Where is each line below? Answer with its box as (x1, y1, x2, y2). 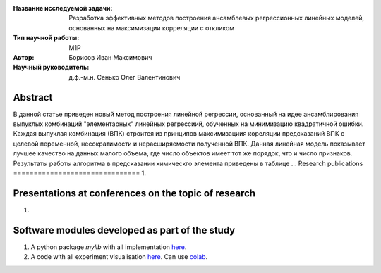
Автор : (13, 53, 35, 61)
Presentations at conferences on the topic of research (13, 187, 256, 199)
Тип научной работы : (13, 34, 80, 42)
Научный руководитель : (13, 63, 90, 72)
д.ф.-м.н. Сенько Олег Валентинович (68, 72, 181, 81)
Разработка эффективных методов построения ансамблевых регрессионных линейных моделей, (68, 14, 365, 23)
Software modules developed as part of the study (13, 224, 236, 236)
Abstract (13, 91, 53, 103)
